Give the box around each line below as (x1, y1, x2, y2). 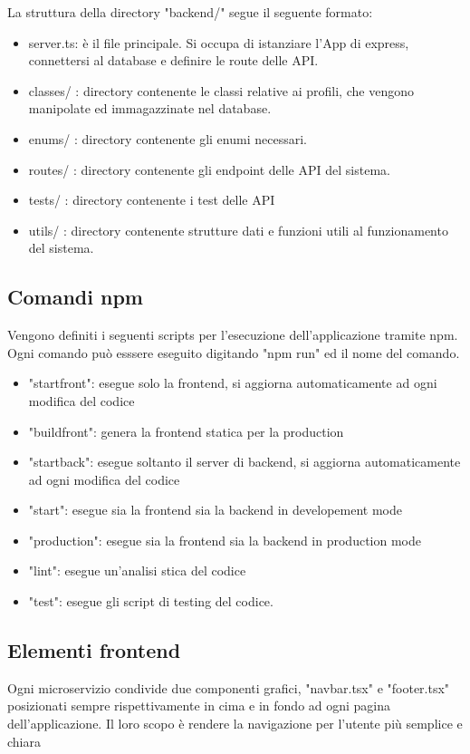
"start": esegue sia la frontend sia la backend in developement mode (28, 500, 402, 519)
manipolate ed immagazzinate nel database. (28, 99, 272, 118)
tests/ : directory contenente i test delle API (28, 190, 275, 209)
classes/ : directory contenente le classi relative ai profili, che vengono (28, 81, 414, 100)
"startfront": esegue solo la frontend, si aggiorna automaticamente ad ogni (28, 373, 437, 392)
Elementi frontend (7, 636, 181, 664)
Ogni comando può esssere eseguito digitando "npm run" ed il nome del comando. (7, 343, 460, 362)
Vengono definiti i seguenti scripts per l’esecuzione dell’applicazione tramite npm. (7, 325, 458, 344)
